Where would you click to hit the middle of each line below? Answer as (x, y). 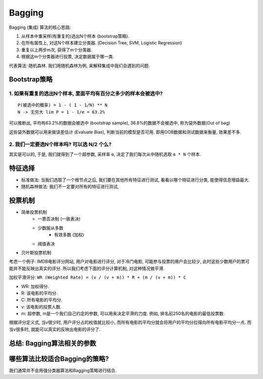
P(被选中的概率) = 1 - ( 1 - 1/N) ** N (63, 105)
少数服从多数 (50, 228)
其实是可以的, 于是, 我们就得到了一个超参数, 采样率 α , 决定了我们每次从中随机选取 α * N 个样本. (105, 154)
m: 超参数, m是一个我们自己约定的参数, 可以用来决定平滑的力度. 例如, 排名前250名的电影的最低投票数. (123, 314)
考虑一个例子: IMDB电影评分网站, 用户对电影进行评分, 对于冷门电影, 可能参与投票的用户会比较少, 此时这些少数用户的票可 (129, 262)
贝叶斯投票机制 (36, 252)
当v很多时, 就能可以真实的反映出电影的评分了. (55, 329)
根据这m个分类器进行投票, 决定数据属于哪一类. (68, 57)
